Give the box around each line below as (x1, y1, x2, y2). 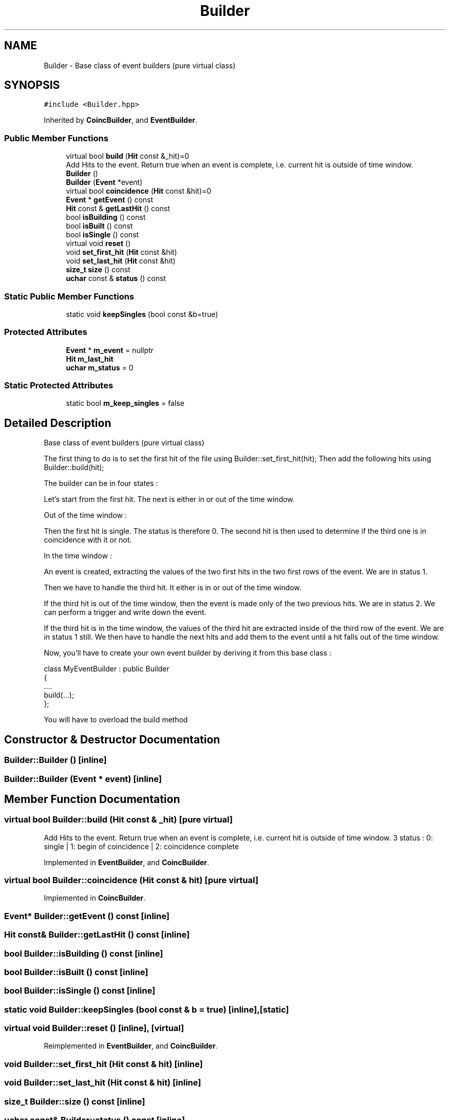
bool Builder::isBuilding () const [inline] (4, 948, 163, 959)
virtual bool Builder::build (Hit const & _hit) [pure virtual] (4, 814, 233, 825)
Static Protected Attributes (4, 380, 114, 391)
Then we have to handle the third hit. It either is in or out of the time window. (44, 583, 302, 592)
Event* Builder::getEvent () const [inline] (4, 910, 170, 921)
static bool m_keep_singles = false (66, 399, 184, 408)
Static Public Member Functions (4, 291, 135, 302)
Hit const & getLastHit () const (66, 204, 170, 213)
